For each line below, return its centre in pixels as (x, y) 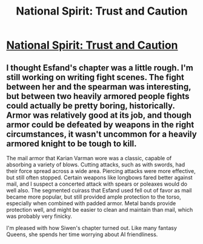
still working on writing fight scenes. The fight (95, 77)
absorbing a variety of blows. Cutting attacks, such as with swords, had (96, 164)
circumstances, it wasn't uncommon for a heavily (101, 134)
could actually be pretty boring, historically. (91, 105)
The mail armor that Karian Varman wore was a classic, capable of (89, 158)
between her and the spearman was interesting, (99, 86)
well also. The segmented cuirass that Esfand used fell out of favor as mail (99, 190)
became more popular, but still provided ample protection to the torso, (94, 197)
